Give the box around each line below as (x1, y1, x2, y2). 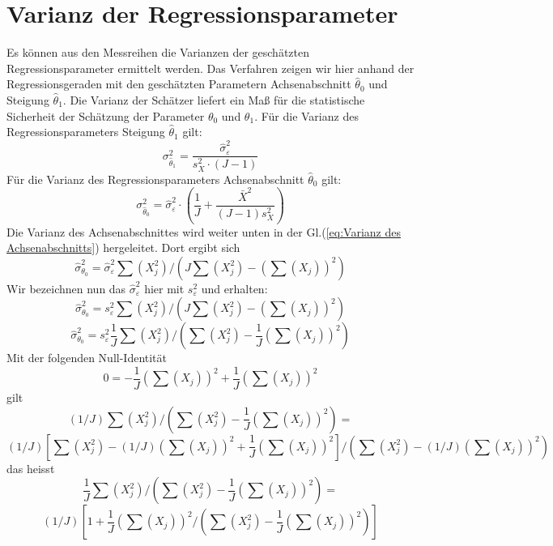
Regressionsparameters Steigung (6, 123, 165, 140)
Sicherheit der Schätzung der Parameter (6, 107, 205, 124)
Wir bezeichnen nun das (6, 279, 126, 296)
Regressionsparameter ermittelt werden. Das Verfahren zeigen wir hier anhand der (6, 59, 415, 76)
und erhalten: (201, 279, 268, 296)
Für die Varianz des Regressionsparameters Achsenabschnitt (6, 170, 304, 187)
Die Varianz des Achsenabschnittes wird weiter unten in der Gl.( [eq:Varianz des (6, 223, 401, 240)
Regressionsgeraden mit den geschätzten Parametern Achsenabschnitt (6, 75, 351, 92)
